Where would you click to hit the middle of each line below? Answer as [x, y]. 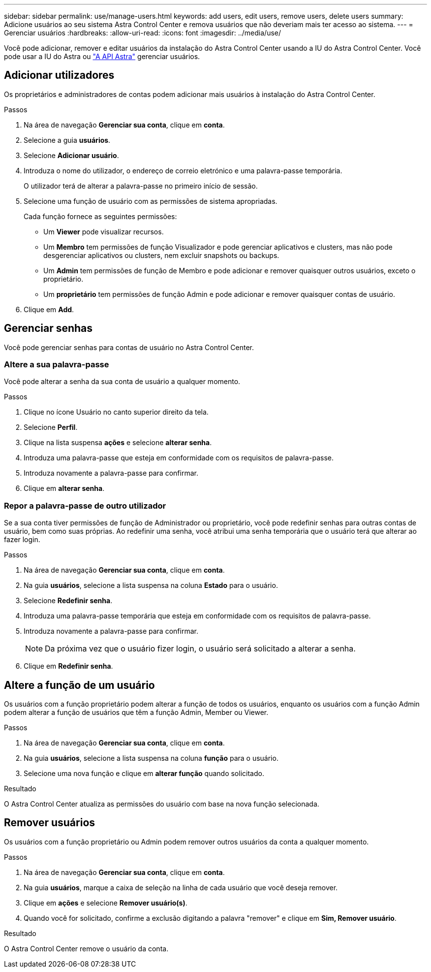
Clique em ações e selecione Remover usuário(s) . [106, 903]
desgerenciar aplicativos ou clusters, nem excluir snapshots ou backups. [161, 255]
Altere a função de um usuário [79, 685]
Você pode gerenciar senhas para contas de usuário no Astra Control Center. [129, 347]
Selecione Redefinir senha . [68, 601]
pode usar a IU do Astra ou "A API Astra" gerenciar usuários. [102, 56]
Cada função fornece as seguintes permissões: [100, 216]
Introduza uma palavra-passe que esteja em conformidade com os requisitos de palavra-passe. [179, 458]
